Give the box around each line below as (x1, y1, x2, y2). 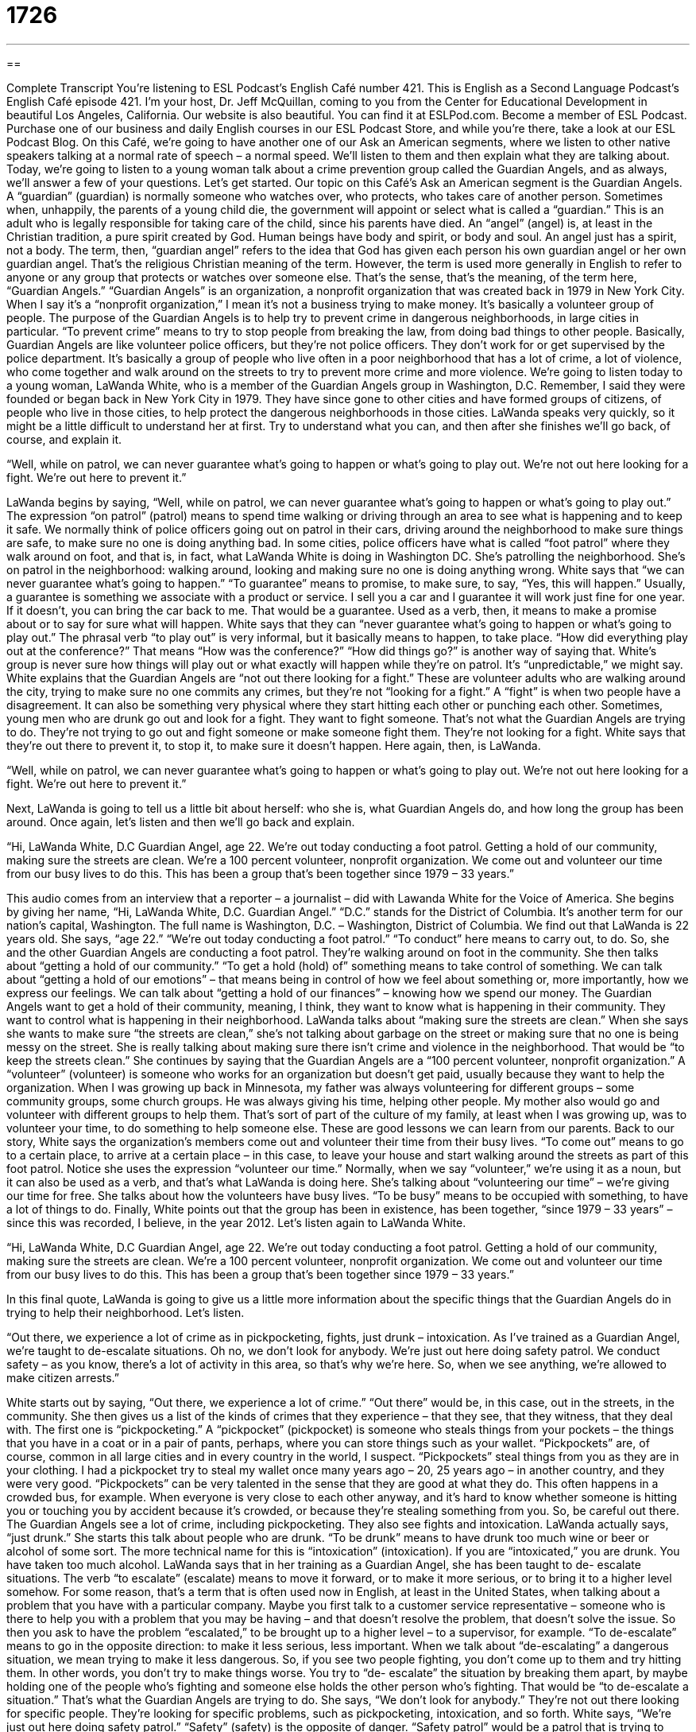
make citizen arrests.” (6, 1370, 120, 1384)
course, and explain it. (6, 432, 122, 446)
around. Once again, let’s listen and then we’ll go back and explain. (6, 814, 355, 829)
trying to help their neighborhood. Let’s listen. (6, 1305, 245, 1319)
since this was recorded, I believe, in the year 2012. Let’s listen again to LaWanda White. (6, 1215, 466, 1229)
